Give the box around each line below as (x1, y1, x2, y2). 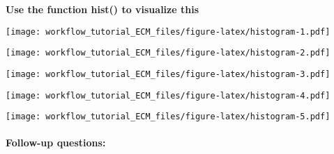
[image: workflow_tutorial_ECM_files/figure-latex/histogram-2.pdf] (6, 48, 331, 58)
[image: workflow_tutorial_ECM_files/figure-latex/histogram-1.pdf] (6, 26, 331, 37)
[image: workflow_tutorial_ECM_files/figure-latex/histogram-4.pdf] (6, 90, 331, 101)
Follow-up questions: (6, 135, 106, 150)
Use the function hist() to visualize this (6, 2, 199, 16)
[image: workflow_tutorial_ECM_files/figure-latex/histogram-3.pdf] (6, 69, 331, 79)
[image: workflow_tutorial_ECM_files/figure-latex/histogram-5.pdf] (6, 112, 331, 122)
